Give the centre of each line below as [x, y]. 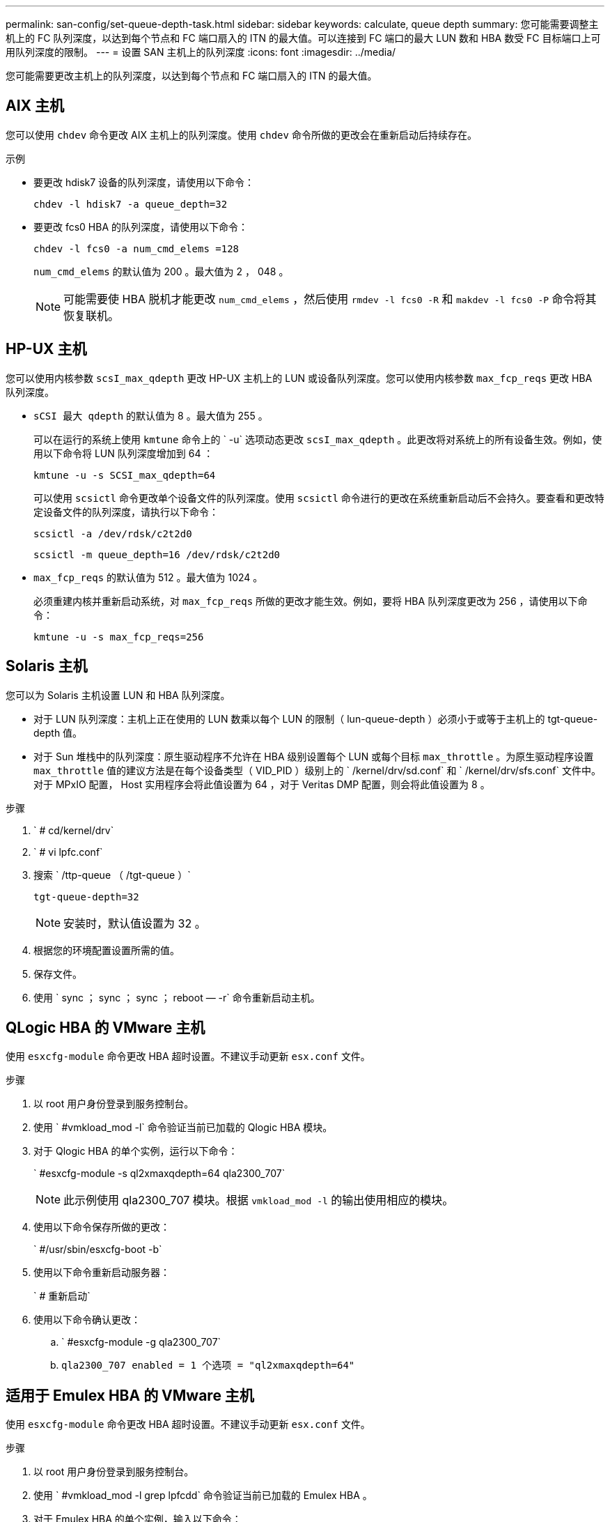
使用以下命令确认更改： [87, 1320]
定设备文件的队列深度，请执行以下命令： [126, 512]
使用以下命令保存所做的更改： [102, 1227]
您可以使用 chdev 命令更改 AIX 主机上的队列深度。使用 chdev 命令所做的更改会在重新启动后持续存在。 [241, 134]
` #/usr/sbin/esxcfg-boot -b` [98, 1250]
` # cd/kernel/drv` [74, 830]
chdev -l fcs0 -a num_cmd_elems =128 [136, 248]
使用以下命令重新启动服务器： [102, 1273]
